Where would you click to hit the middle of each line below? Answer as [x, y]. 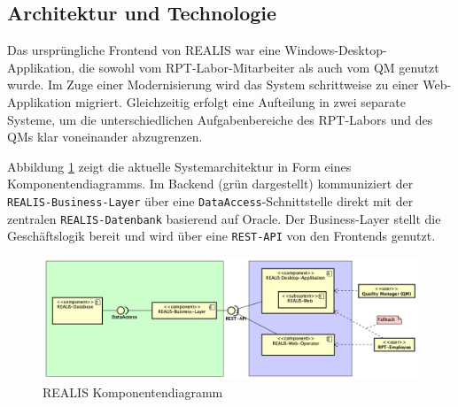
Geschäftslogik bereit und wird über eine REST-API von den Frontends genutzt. [221, 236]
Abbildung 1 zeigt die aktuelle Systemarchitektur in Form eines [179, 166]
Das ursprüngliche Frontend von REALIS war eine [144, 50]
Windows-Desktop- [336, 50]
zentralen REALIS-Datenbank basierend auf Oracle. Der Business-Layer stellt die [224, 218]
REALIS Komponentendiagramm [133, 392]
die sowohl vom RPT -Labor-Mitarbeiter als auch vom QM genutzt [259, 67]
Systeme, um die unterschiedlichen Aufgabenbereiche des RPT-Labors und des [220, 119]
